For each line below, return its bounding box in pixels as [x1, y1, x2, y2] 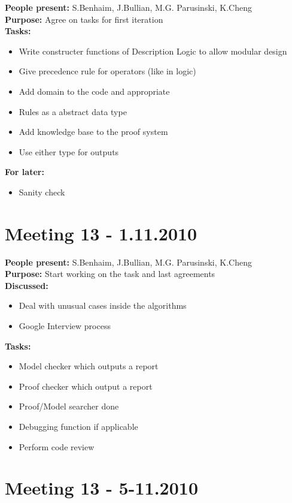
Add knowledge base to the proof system [19, 125, 168, 138]
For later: [5, 165, 44, 178]
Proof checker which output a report [19, 379, 153, 392]
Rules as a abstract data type [19, 105, 127, 118]
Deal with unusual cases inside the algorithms [19, 299, 187, 312]
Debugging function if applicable [19, 420, 138, 432]
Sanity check [19, 185, 65, 198]
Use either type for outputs [19, 145, 119, 158]
